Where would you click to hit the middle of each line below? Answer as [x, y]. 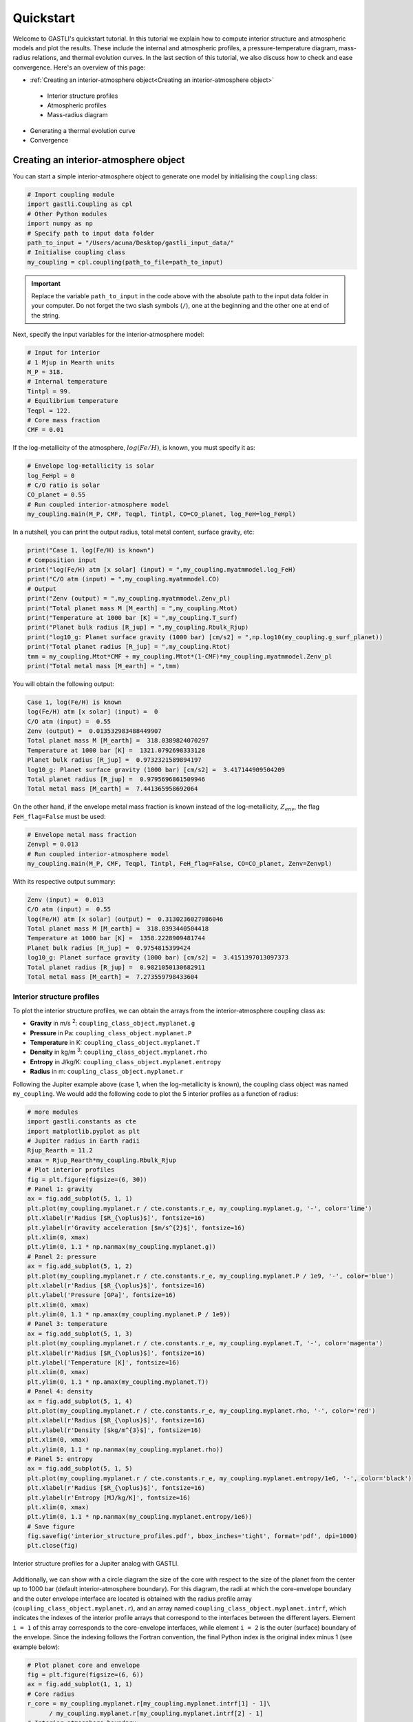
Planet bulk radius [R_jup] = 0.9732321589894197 [115, 760]
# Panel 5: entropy [60, 1459]
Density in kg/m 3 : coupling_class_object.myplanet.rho [119, 1052]
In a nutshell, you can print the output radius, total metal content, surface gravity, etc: [134, 532]
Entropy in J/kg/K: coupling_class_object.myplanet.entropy [126, 1061]
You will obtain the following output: [64, 684]
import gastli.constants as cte [82, 1122]
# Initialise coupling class [76, 252]
